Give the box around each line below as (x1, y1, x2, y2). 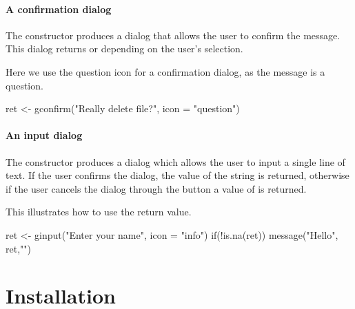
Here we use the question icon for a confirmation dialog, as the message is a (6, 64, 325, 78)
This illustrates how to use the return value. (6, 204, 192, 219)
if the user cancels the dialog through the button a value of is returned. (6, 181, 307, 195)
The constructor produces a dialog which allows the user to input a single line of (6, 154, 345, 169)
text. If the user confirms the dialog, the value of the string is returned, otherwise (6, 168, 349, 182)
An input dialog (6, 128, 83, 142)
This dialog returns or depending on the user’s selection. (6, 41, 243, 56)
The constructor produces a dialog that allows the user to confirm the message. (6, 28, 341, 42)
